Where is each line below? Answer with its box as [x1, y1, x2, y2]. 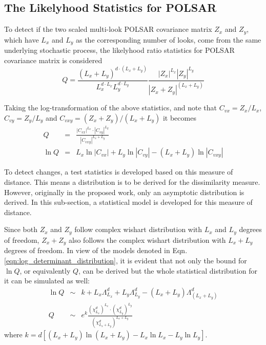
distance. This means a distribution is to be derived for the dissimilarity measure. [4, 177, 260, 187]
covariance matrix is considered [4, 54, 103, 65]
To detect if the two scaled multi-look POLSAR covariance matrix [4, 24, 212, 34]
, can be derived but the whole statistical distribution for [78, 265, 257, 276]
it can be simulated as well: [4, 275, 90, 286]
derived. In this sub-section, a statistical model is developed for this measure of [4, 197, 253, 207]
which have [4, 34, 39, 45]
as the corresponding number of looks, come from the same [75, 34, 261, 45]
